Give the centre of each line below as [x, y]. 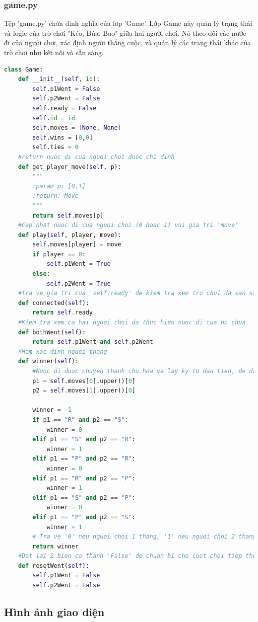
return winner [56, 546]
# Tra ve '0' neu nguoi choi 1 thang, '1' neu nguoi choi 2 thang [144, 537]
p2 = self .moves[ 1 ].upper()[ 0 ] [84, 391]
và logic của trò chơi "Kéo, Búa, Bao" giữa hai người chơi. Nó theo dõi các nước [125, 33]
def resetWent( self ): [54, 566]
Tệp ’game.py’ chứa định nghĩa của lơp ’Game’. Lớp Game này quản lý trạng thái [128, 23]
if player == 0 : [59, 254]
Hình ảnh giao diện [54, 612]
